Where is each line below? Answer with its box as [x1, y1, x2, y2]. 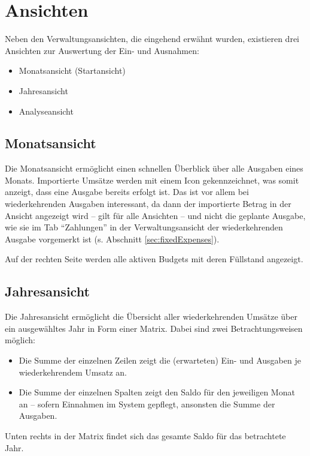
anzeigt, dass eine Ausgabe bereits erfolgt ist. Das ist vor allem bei [5, 185, 249, 198]
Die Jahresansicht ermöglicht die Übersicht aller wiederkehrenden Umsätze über [5, 310, 297, 323]
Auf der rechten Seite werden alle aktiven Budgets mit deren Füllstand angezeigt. [5, 253, 303, 265]
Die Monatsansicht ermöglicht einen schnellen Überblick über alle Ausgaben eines [5, 162, 303, 175]
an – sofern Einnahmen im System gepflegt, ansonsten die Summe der [19, 397, 275, 410]
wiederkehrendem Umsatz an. [19, 365, 127, 378]
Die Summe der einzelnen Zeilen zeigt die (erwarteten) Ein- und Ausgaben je [19, 354, 301, 367]
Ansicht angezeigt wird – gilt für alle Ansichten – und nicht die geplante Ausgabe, [5, 209, 306, 221]
